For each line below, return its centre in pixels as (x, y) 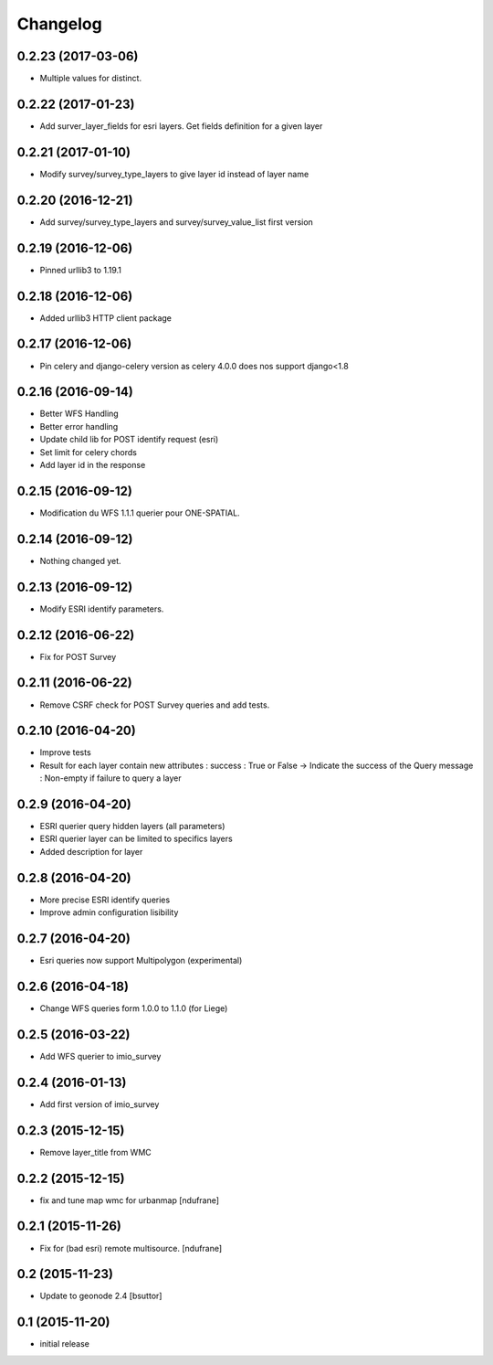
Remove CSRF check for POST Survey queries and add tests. (155, 705)
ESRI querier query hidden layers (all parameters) (132, 826)
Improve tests (65, 752)
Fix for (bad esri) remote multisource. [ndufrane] (131, 1248)
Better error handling (79, 426)
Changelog (59, 24)
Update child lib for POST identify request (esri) (129, 440)
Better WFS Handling (79, 414)
